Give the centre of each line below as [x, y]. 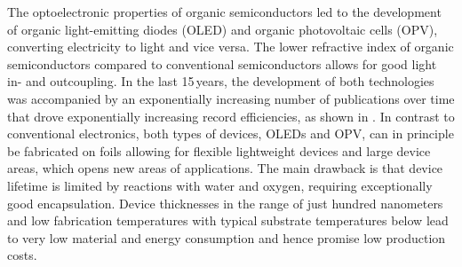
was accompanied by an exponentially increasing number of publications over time [231, 98]
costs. [22, 255]
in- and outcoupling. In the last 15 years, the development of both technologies [221, 81]
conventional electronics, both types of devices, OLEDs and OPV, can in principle [231, 133]
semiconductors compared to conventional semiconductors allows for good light [222, 63]
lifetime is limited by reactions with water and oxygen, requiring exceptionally [220, 185]
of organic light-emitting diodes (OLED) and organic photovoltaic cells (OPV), [223, 29]
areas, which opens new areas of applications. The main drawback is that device [225, 168]
